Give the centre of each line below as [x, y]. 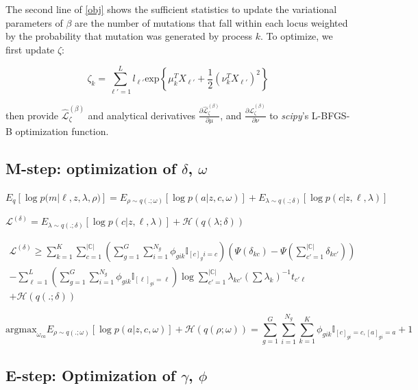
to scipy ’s [289, 115]
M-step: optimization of [91, 168]
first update [30, 49]
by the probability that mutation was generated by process [129, 36]
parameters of [34, 22]
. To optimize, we [297, 36]
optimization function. [62, 131]
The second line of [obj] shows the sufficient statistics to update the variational [171, 9]
